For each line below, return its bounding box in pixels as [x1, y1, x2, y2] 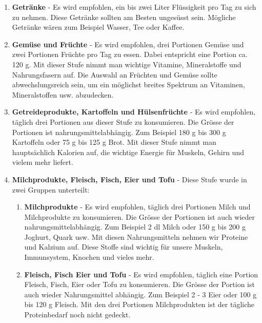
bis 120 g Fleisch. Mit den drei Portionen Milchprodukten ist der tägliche [24, 299, 255, 310]
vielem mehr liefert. [12, 157, 73, 167]
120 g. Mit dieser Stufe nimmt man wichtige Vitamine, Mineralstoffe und [12, 59, 241, 69]
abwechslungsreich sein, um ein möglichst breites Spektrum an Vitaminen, [12, 79, 245, 90]
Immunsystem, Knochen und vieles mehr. [24, 252, 154, 262]
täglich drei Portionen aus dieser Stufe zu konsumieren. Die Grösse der [12, 116, 234, 127]
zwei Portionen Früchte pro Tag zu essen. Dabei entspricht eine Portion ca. [12, 49, 248, 60]
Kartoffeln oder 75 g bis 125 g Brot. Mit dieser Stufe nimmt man [12, 137, 216, 147]
